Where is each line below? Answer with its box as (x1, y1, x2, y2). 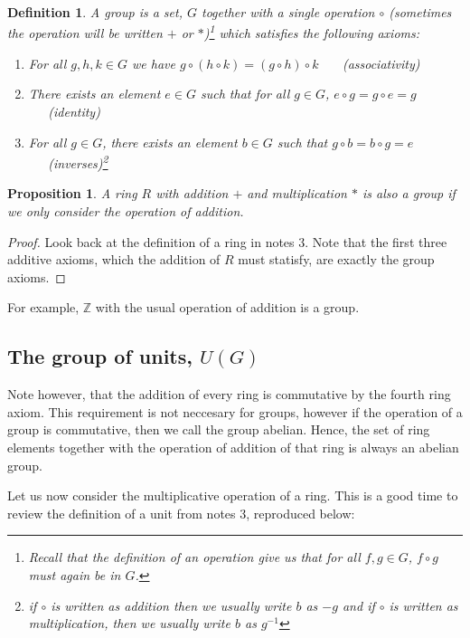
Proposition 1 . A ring (7, 184, 137, 203)
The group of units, (7, 342, 193, 370)
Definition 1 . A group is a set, (7, 3, 183, 21)
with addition (155, 184, 229, 203)
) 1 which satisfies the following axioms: (203, 21, 420, 43)
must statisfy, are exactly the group (238, 250, 435, 269)
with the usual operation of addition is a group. (95, 298, 360, 317)
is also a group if (362, 184, 456, 203)
